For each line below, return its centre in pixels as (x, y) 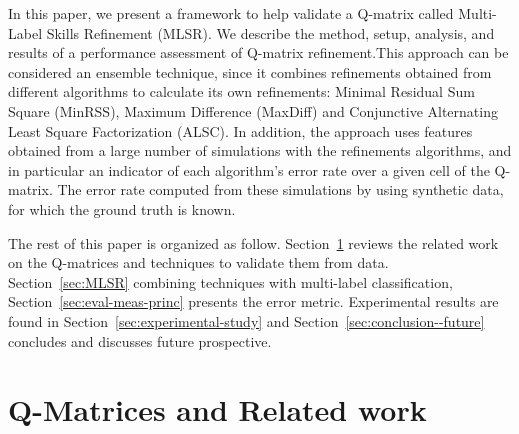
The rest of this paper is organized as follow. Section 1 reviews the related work (253, 242)
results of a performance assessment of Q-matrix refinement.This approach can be (258, 52)
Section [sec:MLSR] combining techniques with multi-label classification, (230, 281)
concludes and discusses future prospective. (140, 340)
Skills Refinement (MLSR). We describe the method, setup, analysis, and (270, 32)
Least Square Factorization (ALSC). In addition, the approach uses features (240, 130)
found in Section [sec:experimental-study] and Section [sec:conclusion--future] (246, 320)
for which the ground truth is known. (122, 208)
